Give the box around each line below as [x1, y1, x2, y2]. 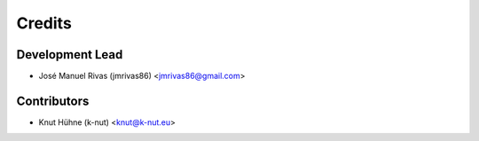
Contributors [16, 93, 90, 108]
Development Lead [16, 47, 123, 62]
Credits [16, 13, 73, 33]
